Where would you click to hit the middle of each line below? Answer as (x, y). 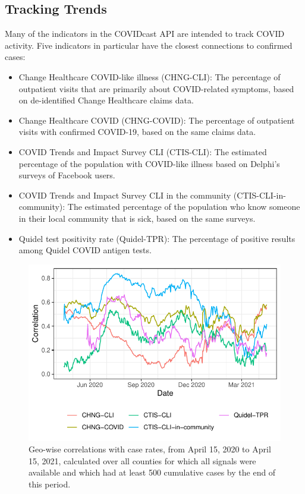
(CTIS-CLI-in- (260, 195)
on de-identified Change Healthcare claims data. (106, 100)
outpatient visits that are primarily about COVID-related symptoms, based (156, 88)
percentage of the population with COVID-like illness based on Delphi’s (149, 163)
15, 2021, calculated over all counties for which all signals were (142, 460)
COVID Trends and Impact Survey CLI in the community (125, 195)
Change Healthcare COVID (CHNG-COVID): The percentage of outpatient (157, 120)
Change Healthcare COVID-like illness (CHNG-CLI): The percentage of (150, 76)
